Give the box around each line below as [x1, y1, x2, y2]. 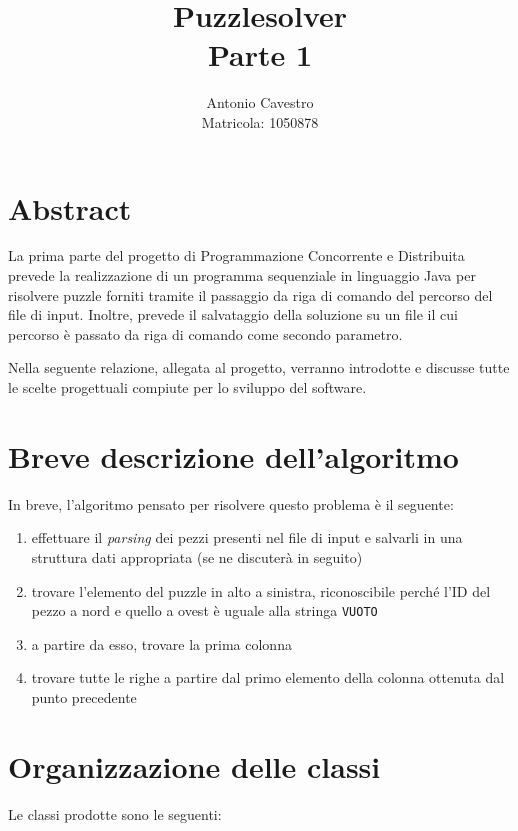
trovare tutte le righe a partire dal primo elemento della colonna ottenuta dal [31, 667, 505, 688]
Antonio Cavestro [206, 92, 314, 113]
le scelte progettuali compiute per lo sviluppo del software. [8, 377, 367, 397]
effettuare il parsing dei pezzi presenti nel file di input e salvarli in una [31, 527, 463, 548]
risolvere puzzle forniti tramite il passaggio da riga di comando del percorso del [8, 284, 493, 305]
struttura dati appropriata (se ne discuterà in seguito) [31, 546, 363, 567]
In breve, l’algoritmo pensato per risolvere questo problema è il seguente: [8, 493, 454, 514]
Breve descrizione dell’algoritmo [8, 435, 459, 476]
